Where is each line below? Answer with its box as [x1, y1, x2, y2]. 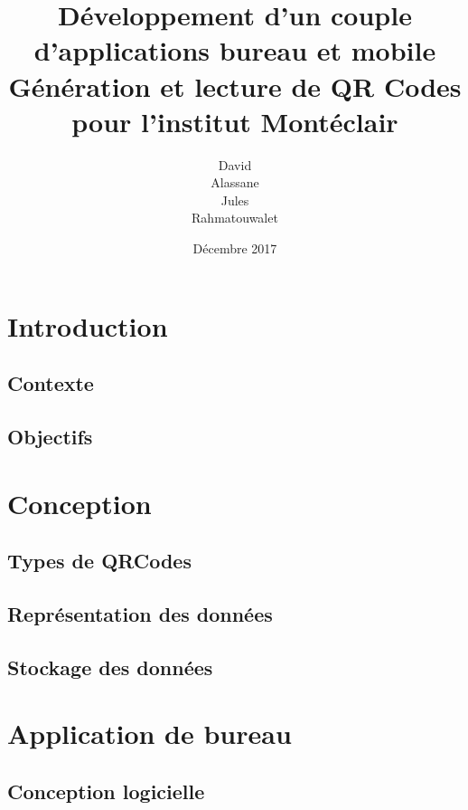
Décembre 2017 [192, 239, 277, 258]
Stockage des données [7, 653, 213, 681]
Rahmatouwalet [192, 208, 278, 227]
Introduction [7, 307, 168, 344]
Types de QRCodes [7, 547, 192, 575]
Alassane [211, 173, 259, 192]
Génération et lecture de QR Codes [8, 67, 462, 104]
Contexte [7, 369, 94, 397]
